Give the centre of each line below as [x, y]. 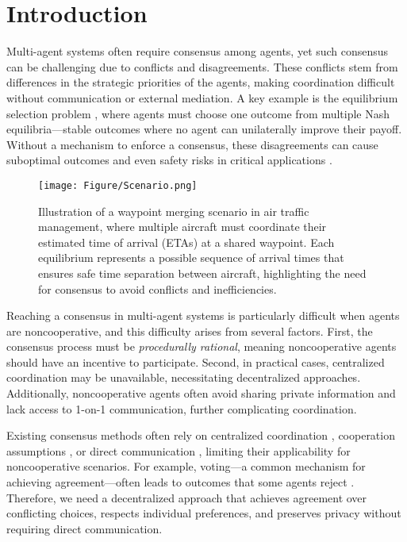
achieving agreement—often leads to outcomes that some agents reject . [180, 482]
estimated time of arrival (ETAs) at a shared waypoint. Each [186, 242]
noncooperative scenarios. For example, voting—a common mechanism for [186, 466]
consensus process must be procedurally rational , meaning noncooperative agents [202, 346]
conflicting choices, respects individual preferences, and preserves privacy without [204, 513]
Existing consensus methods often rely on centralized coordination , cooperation [201, 435]
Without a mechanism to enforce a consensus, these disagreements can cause [192, 144]
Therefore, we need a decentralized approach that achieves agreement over [187, 497]
